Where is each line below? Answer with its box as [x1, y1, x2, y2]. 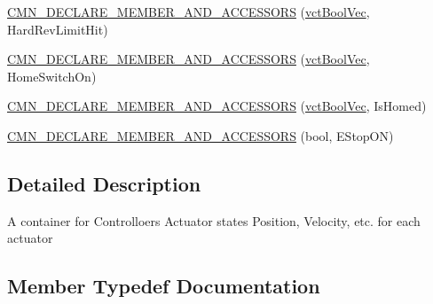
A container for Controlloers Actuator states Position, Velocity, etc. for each [7, 211, 421, 230]
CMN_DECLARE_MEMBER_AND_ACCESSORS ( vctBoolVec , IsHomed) [7, 97, 427, 115]
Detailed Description [7, 169, 201, 197]
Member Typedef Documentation [7, 272, 320, 300]
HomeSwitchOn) [7, 66, 97, 85]
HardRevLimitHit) [7, 19, 108, 38]
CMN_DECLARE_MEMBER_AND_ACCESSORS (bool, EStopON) [7, 126, 394, 144]
